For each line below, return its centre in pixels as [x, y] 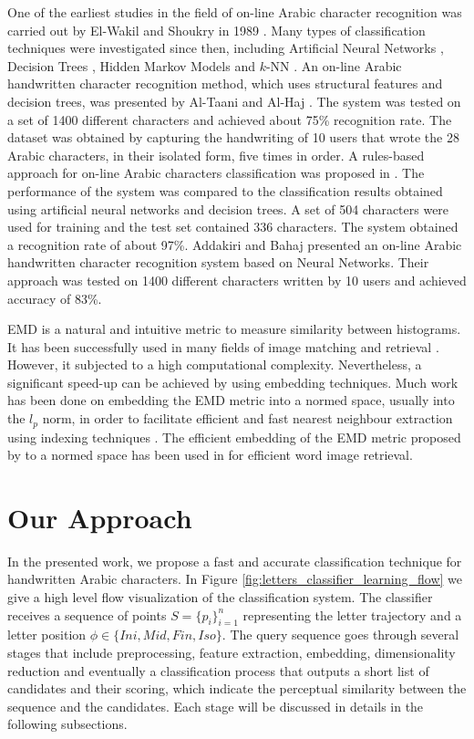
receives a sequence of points [87, 614]
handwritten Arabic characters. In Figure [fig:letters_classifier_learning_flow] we [235, 579]
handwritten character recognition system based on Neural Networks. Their [218, 262]
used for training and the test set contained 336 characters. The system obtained [233, 227]
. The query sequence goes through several [340, 635]
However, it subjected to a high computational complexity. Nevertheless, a [215, 364]
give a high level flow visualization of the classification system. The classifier [220, 597]
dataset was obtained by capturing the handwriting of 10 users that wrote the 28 [233, 137]
